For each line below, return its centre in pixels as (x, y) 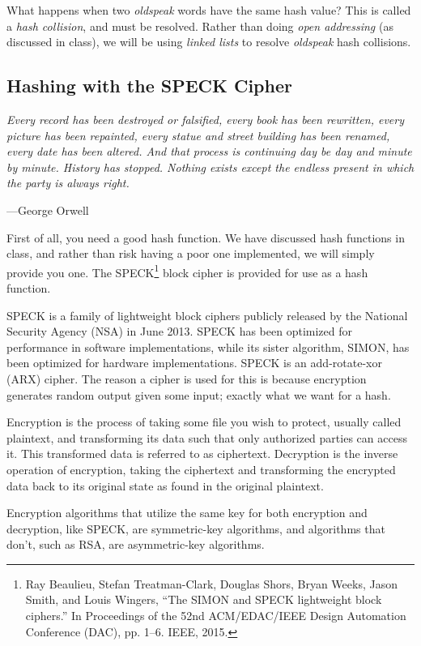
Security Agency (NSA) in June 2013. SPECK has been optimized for (179, 331)
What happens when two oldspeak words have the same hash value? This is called (209, 10)
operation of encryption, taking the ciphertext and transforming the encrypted (201, 469)
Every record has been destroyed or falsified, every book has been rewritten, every (205, 119)
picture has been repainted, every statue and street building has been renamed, (198, 135)
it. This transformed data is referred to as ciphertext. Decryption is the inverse (202, 453)
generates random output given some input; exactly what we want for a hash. (199, 394)
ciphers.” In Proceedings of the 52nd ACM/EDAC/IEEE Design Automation (216, 616)
